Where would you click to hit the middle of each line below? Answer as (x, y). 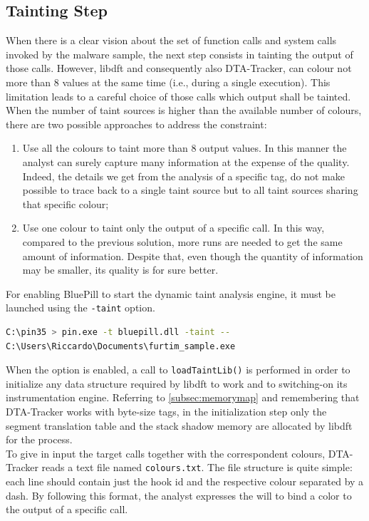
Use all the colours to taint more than (105, 148)
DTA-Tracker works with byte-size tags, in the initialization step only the (166, 411)
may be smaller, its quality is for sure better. (120, 270)
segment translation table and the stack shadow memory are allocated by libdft (179, 425)
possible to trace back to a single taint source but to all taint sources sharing (190, 190)
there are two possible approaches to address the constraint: (136, 124)
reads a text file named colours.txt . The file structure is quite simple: (197, 467)
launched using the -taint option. (80, 308)
